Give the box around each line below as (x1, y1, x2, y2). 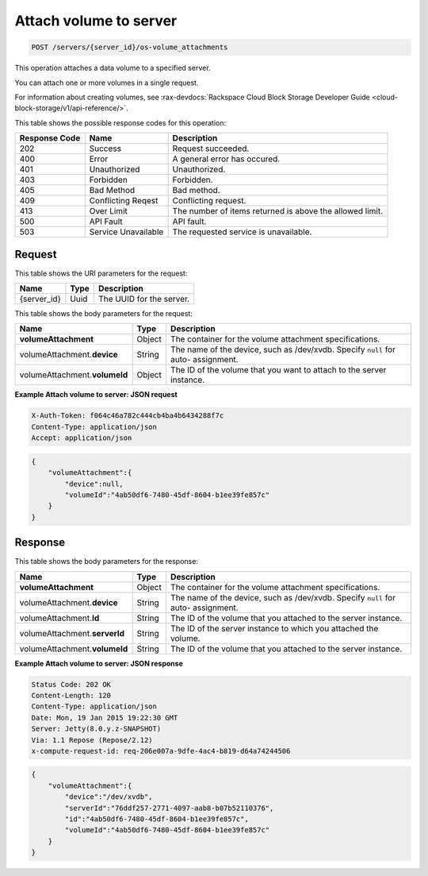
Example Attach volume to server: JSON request (14, 390, 178, 399)
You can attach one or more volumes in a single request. (14, 78, 199, 87)
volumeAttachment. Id (19, 612, 100, 623)
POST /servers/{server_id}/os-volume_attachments (31, 43, 228, 52)
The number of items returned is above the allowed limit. (172, 206, 384, 217)
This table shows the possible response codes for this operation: (14, 118, 227, 127)
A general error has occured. (172, 153, 281, 164)
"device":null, (64, 479, 124, 488)
